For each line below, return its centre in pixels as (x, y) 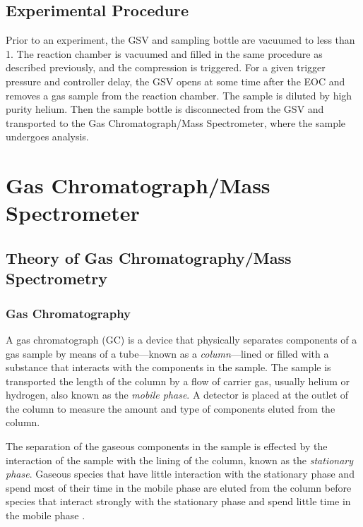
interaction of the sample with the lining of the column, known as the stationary (180, 460)
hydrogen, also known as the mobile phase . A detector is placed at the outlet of (177, 395)
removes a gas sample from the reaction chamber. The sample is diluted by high (179, 95)
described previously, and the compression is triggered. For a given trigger (166, 67)
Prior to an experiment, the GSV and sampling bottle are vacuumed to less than (180, 40)
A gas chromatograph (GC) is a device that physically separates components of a (181, 339)
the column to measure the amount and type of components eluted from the (171, 408)
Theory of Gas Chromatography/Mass (149, 257)
